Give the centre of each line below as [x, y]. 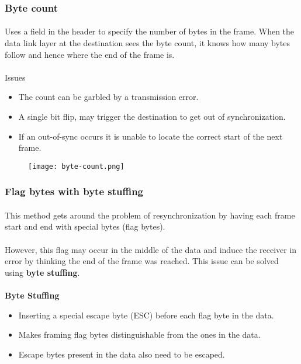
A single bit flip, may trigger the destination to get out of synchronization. [152, 116]
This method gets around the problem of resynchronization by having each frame [150, 215]
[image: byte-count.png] [76, 166]
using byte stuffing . [42, 272]
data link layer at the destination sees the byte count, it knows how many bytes [148, 43]
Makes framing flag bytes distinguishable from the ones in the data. [139, 334]
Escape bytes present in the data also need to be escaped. [122, 354]
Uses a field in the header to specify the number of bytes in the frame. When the [150, 31]
